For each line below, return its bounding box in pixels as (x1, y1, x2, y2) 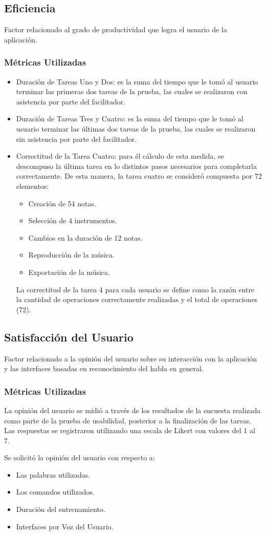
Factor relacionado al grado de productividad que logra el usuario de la (4, 24, 227, 35)
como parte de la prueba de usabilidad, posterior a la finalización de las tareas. (4, 415, 252, 425)
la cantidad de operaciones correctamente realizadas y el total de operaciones (16, 294, 258, 305)
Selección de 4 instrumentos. (28, 215, 117, 226)
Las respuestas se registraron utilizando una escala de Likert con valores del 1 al (4, 425, 255, 436)
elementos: (16, 180, 49, 191)
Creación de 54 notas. (28, 198, 96, 208)
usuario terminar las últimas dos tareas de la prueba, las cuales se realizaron (16, 123, 256, 134)
